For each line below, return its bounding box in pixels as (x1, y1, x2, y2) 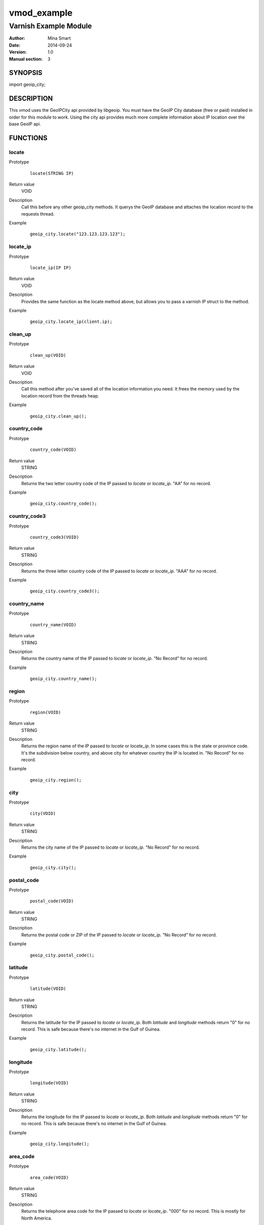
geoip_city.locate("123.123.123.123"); (30, 231, 126, 237)
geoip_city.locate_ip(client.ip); (30, 319, 112, 324)
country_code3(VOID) (30, 534, 79, 540)
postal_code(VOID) (30, 898, 74, 904)
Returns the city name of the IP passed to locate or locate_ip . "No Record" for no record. (21, 844, 200, 850)
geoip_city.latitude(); (30, 1047, 87, 1052)
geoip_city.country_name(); (30, 676, 97, 682)
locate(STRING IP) (30, 171, 74, 176)
